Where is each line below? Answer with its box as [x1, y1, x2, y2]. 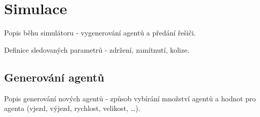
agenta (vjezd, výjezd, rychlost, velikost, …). [4, 103, 140, 113]
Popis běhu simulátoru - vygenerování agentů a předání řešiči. [4, 27, 196, 38]
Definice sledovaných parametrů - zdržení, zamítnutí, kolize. [4, 44, 190, 55]
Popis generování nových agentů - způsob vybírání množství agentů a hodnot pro [4, 93, 256, 103]
